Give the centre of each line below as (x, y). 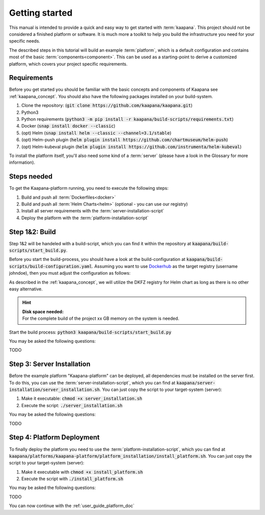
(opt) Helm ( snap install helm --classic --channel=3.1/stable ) (96, 133)
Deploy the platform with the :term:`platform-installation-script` (85, 218)
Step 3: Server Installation (50, 364)
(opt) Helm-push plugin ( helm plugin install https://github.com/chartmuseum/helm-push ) (125, 140)
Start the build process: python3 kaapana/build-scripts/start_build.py (90, 332)
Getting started (41, 13)
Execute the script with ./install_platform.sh (72, 479)
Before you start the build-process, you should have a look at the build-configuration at (97, 259)
